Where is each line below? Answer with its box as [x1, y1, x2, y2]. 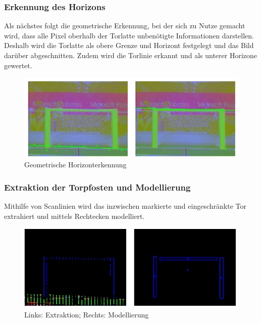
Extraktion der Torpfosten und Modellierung [4, 180, 191, 193]
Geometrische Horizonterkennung [24, 159, 127, 170]
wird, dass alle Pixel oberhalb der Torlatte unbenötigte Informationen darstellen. [4, 30, 254, 40]
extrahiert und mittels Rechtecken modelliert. [4, 210, 145, 221]
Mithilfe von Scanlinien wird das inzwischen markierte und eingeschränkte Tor [4, 201, 246, 211]
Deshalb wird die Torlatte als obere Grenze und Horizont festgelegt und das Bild [4, 40, 254, 51]
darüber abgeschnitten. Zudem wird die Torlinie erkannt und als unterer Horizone [4, 50, 257, 60]
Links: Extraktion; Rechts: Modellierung [24, 309, 149, 320]
